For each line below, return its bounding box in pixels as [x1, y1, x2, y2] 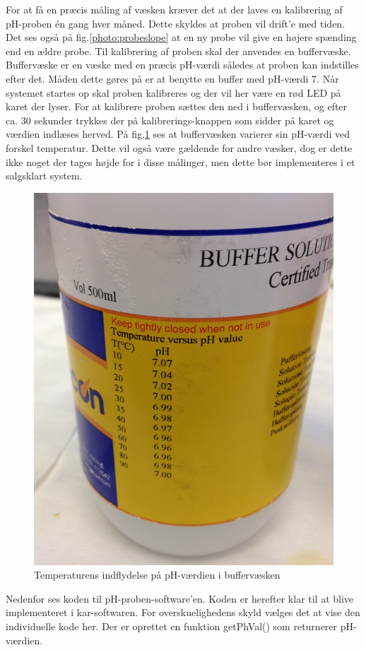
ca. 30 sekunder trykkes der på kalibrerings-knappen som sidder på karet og [6, 112, 334, 127]
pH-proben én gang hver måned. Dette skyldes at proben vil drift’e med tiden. [6, 16, 346, 30]
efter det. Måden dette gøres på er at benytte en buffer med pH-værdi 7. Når [6, 71, 339, 85]
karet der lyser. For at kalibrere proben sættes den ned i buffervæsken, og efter [6, 99, 348, 114]
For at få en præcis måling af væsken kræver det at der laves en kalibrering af [6, 2, 343, 16]
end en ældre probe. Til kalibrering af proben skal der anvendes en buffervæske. [6, 43, 351, 58]
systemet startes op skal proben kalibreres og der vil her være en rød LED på [6, 85, 341, 100]
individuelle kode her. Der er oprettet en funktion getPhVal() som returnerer [6, 619, 338, 633]
